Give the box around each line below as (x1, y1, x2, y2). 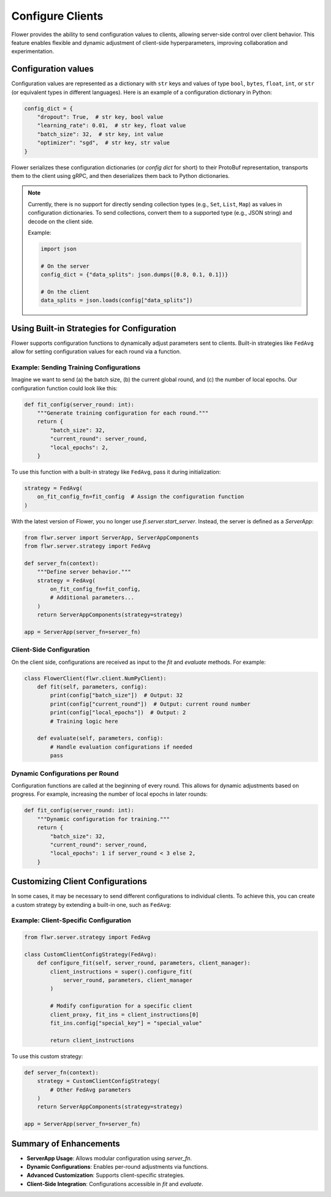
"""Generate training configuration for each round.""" (37, 410, 209, 417)
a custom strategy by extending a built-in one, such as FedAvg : (11, 901, 172, 908)
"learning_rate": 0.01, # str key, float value (37, 122, 186, 129)
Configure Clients (11, 9, 104, 23)
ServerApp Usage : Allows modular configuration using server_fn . (26, 1154, 192, 1162)
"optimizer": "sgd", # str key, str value (37, 139, 170, 147)
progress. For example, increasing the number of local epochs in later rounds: (11, 790, 208, 798)
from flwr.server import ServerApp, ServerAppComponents (24, 534, 199, 541)
